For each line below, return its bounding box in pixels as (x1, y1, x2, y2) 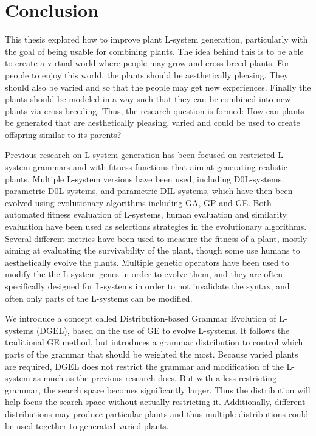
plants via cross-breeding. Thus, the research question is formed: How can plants (5, 104, 304, 117)
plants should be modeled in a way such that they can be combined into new (5, 92, 291, 105)
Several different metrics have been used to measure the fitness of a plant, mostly (5, 232, 307, 244)
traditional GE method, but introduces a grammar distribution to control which (5, 336, 303, 348)
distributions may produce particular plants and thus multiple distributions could (5, 407, 309, 420)
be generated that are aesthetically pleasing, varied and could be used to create (5, 116, 300, 129)
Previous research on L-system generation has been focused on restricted (5, 148, 275, 161)
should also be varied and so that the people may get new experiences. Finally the (5, 80, 311, 93)
